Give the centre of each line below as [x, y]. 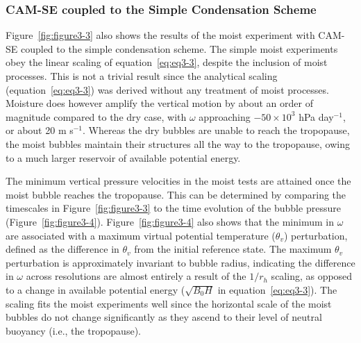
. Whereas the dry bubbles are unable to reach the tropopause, [216, 130]
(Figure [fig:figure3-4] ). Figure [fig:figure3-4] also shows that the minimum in [170, 221]
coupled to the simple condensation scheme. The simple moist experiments [179, 48]
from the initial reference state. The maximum [233, 249]
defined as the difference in [62, 249]
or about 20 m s [40, 130]
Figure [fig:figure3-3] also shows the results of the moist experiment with [160, 35]
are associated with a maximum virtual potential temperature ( [141, 235]
